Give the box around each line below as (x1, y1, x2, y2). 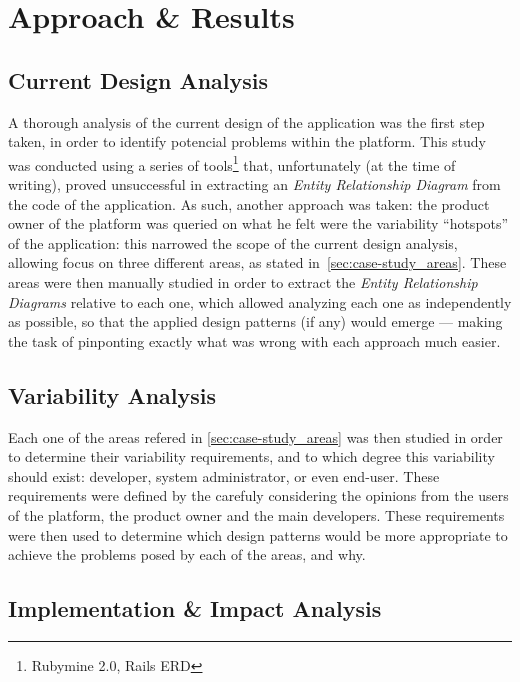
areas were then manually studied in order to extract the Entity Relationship (8, 271, 478, 292)
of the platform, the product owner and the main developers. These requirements (8, 504, 505, 525)
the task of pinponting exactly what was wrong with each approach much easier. (8, 330, 501, 351)
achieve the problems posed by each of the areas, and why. (8, 544, 366, 565)
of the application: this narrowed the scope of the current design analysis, (8, 232, 458, 253)
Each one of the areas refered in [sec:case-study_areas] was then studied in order (8, 426, 503, 447)
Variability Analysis (8, 379, 217, 410)
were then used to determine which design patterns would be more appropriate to (8, 524, 508, 545)
